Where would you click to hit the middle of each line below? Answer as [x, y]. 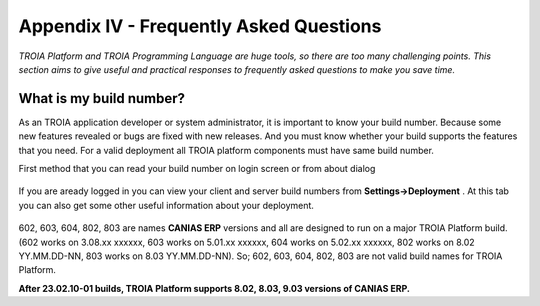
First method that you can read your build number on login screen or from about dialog [197, 169]
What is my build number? [101, 98]
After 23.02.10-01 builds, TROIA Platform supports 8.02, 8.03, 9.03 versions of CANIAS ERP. [214, 288]
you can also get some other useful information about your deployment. [166, 205]
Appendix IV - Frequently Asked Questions [200, 26]
